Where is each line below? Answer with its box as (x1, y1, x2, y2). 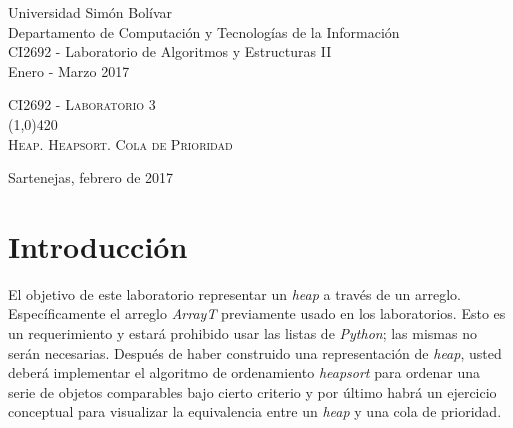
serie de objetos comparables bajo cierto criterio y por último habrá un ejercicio (8, 381, 497, 402)
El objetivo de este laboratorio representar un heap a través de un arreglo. (8, 283, 462, 304)
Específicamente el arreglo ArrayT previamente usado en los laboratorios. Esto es (8, 303, 506, 324)
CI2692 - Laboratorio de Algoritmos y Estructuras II (8, 41, 332, 62)
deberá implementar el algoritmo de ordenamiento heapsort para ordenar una (8, 362, 481, 383)
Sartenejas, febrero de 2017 (8, 167, 174, 188)
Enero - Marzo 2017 (8, 60, 130, 81)
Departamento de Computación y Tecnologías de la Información (8, 21, 400, 42)
